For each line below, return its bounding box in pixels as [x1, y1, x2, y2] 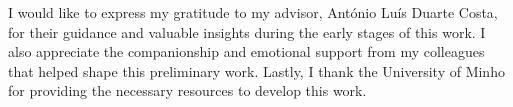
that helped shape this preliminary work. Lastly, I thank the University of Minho [8, 60, 505, 81]
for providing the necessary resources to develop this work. [8, 80, 367, 101]
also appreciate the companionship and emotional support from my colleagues [8, 41, 485, 62]
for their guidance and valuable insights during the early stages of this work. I [8, 21, 486, 42]
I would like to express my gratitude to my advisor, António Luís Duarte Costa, [8, 2, 498, 22]
